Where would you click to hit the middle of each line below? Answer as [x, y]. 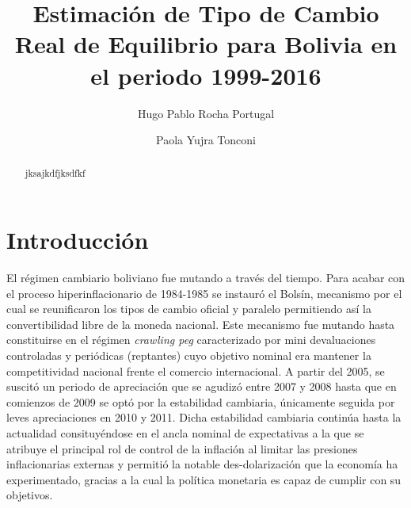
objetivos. [30, 495]
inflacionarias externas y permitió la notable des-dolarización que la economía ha [202, 464]
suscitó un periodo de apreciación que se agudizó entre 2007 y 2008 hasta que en [202, 386]
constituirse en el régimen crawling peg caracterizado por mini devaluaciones [191, 340]
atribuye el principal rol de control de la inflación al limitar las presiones [182, 448]
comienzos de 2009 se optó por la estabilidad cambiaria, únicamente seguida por [201, 401]
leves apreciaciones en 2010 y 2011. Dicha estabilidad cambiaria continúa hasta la [204, 417]
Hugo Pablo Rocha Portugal [206, 113]
